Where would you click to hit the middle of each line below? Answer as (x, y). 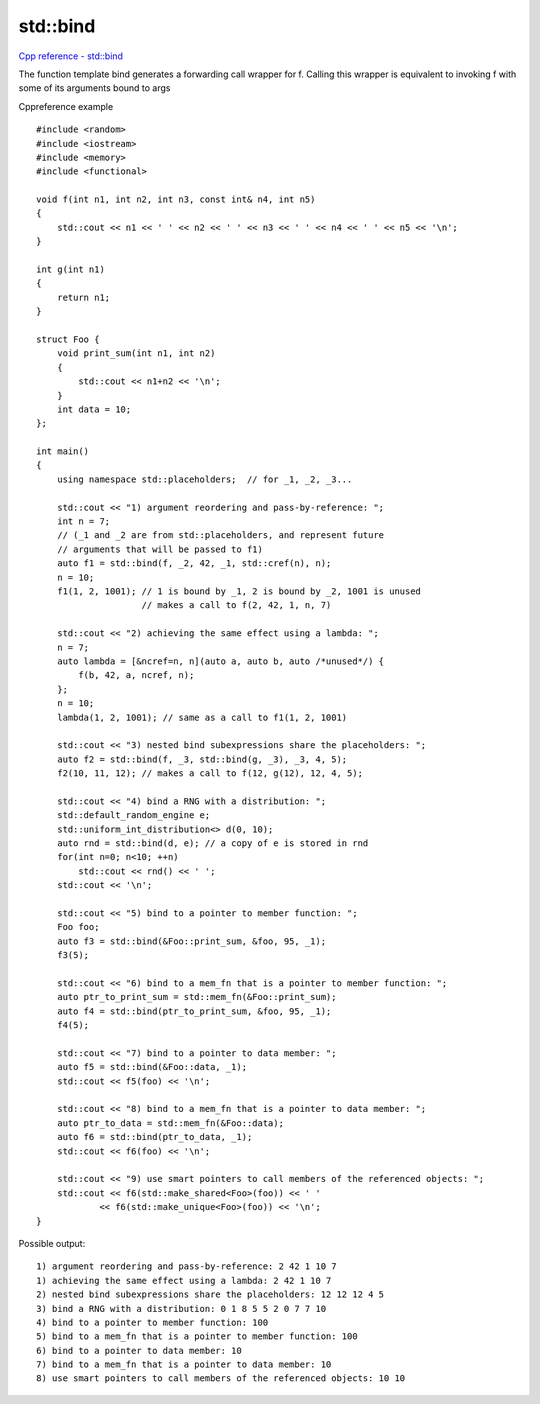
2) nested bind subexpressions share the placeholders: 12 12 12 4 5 (210, 1294)
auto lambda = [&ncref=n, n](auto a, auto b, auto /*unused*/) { (220, 661)
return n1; (83, 297)
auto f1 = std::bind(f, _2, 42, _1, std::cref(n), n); (194, 563)
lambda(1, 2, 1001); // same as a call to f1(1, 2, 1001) (202, 717)
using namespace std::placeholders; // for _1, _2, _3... (204, 479)
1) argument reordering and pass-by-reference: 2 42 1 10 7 (186, 1266)
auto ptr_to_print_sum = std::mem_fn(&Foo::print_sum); (196, 997)
